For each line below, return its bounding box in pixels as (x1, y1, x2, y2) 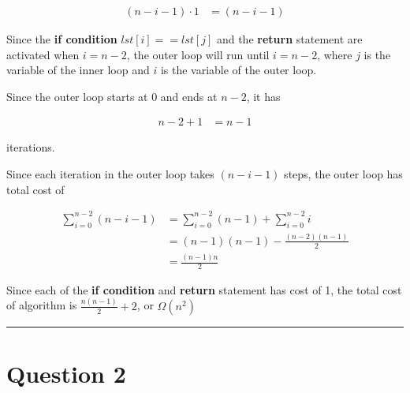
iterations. (6, 139, 55, 155)
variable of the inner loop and (6, 62, 150, 78)
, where (317, 46, 352, 62)
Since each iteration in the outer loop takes (6, 166, 214, 182)
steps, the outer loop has (284, 166, 403, 182)
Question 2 (6, 357, 126, 389)
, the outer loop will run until (126, 46, 270, 62)
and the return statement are (216, 31, 363, 47)
